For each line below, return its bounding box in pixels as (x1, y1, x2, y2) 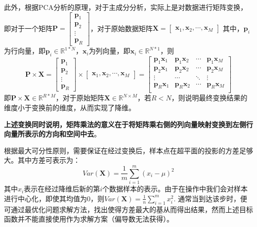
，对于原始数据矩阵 (90, 23, 153, 33)
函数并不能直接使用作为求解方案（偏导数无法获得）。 (4, 214, 173, 224)
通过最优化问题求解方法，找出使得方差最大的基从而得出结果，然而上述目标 (10, 204, 253, 214)
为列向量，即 (88, 45, 130, 56)
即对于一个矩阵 (4, 23, 52, 33)
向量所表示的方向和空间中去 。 (4, 129, 101, 139)
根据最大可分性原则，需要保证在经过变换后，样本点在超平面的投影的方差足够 (4, 145, 253, 155)
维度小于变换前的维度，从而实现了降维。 (4, 102, 135, 113)
